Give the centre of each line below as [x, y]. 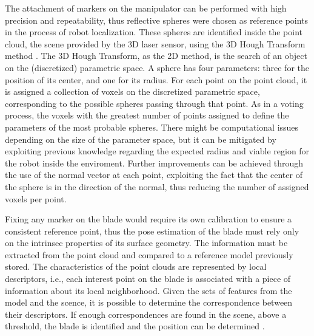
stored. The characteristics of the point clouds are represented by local [136, 266]
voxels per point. [36, 198]
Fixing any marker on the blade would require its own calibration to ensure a [149, 219]
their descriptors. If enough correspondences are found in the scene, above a [146, 314]
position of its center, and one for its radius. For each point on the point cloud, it [156, 79]
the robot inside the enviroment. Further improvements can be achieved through [154, 163]
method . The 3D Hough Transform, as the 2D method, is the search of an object [156, 56]
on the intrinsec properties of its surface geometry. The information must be [146, 243]
